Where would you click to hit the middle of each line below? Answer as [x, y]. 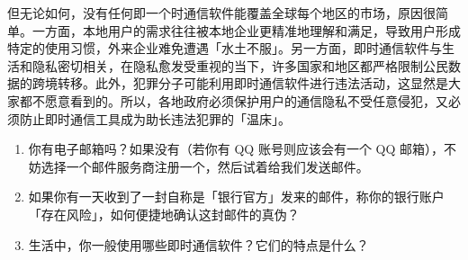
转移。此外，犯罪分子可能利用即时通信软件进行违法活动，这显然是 [252, 83]
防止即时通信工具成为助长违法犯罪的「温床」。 [155, 118]
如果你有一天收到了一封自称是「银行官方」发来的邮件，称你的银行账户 [236, 197]
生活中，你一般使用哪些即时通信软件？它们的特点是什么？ [198, 244]
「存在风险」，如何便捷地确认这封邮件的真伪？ [164, 214]
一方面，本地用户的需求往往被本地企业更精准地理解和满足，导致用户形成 [246, 30]
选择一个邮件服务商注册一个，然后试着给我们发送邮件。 [205, 166]
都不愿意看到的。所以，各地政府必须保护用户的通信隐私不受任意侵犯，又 [234, 100]
